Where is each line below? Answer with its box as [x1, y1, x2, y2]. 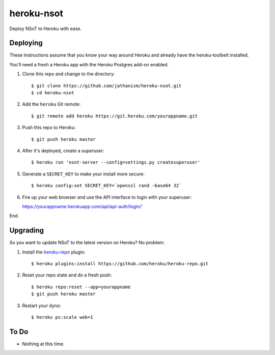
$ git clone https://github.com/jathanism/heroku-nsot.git [31, 83, 182, 89]
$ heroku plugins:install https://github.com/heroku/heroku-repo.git [31, 261, 209, 266]
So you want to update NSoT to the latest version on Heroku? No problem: [9, 240, 165, 246]
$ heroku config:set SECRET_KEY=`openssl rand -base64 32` [31, 183, 182, 189]
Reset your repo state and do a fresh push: [22, 272, 112, 278]
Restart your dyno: [22, 302, 61, 309]
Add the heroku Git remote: [22, 101, 81, 107]
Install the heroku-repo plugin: [22, 249, 86, 255]
